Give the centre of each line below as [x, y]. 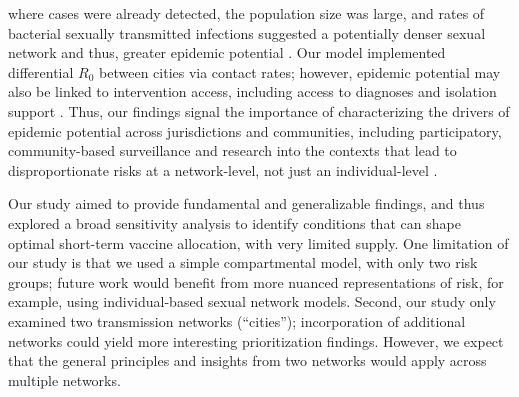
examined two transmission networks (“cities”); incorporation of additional [237, 320]
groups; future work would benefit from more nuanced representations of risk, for [256, 281]
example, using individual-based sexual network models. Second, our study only [252, 301]
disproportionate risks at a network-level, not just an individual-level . [223, 169]
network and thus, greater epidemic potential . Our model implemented [227, 52]
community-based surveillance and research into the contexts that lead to [232, 150]
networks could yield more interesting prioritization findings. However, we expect [256, 340]
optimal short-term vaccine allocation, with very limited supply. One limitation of [258, 242]
